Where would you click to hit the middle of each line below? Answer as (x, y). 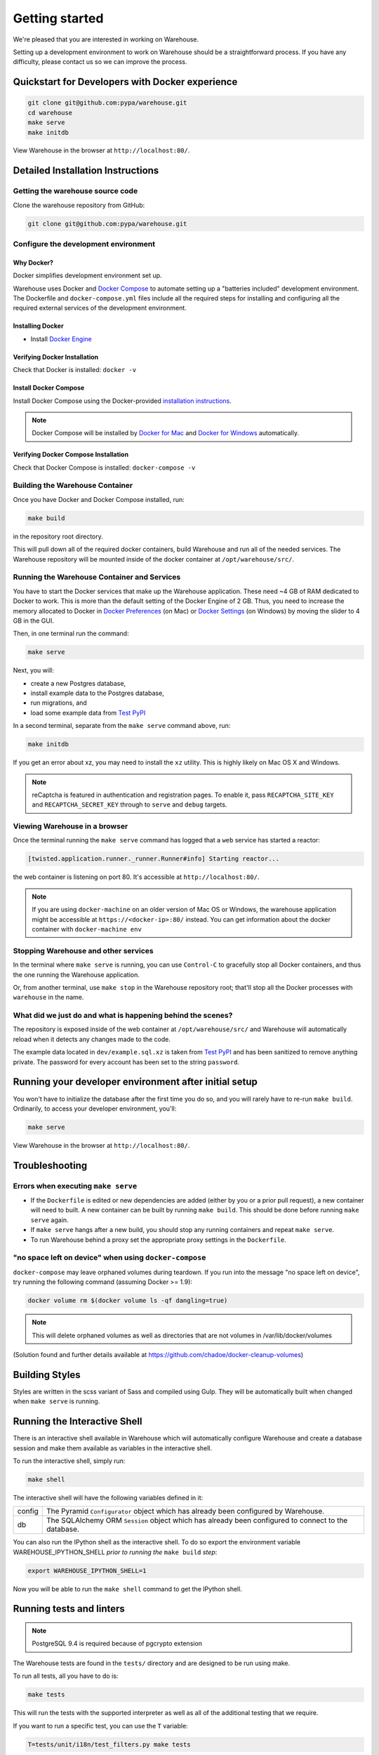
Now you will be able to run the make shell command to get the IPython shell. (127, 1589)
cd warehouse (50, 113)
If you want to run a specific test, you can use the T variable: (101, 1726)
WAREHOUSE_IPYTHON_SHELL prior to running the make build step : (115, 1552)
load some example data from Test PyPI (88, 713)
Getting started (58, 18)
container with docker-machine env (87, 929)
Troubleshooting (50, 1165)
